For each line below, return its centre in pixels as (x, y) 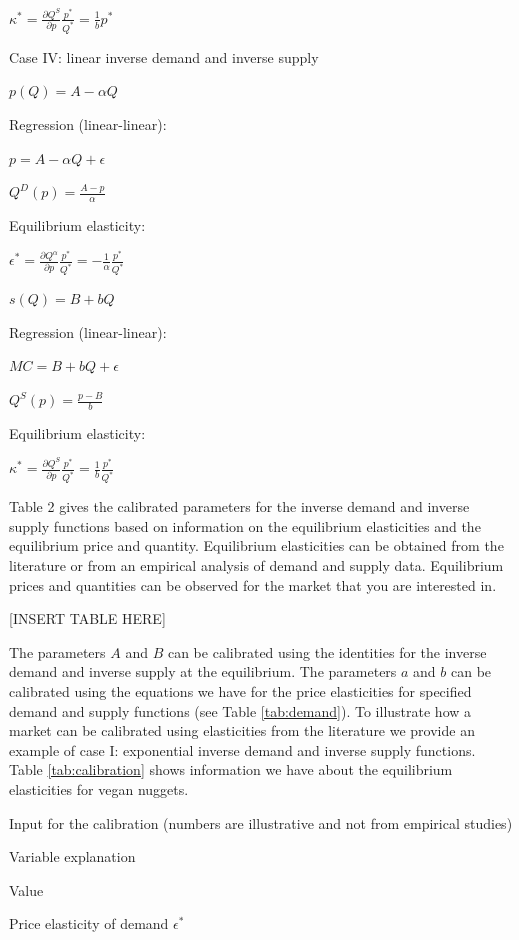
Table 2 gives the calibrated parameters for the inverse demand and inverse (239, 506)
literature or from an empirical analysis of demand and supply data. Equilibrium (256, 565)
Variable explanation (72, 856)
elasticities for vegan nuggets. (99, 788)
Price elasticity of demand (89, 923)
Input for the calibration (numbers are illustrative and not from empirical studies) (261, 822)
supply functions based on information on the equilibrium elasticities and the (245, 525)
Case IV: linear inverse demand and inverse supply (164, 56)
